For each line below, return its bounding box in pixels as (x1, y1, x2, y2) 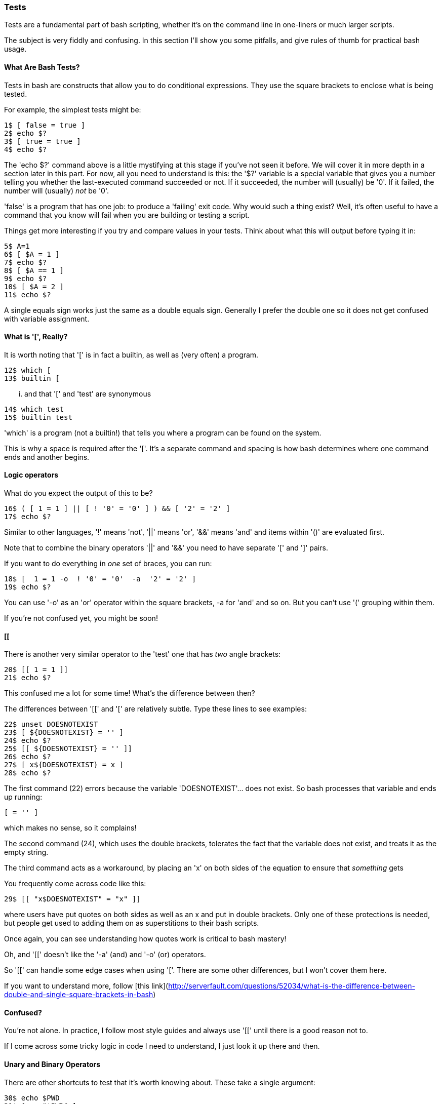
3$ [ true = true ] (4, 137, 81, 145)
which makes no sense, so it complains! (4, 823, 137, 833)
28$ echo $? (4, 769, 51, 777)
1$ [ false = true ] (4, 121, 86, 129)
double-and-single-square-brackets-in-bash (4, 990, 153, 999)
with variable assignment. (4, 314, 90, 323)
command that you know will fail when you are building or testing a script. (4, 210, 250, 219)
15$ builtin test (4, 413, 72, 421)
